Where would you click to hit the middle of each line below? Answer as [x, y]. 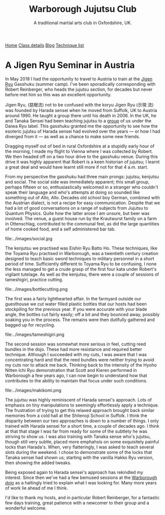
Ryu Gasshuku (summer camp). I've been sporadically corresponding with [81, 84]
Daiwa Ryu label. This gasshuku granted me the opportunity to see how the [82, 126]
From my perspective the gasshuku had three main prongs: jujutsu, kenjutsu [82, 177]
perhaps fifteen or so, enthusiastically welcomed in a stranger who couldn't [82, 187]
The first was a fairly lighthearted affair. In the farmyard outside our [73, 298]
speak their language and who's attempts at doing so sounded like [73, 192]
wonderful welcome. [26, 508]
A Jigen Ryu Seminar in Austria [70, 65]
